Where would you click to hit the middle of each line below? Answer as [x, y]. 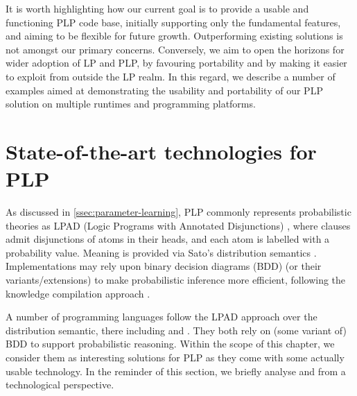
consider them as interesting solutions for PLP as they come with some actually [175, 357]
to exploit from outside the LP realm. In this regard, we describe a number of [171, 76]
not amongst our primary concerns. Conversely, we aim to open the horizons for [175, 49]
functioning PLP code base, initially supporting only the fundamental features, [173, 22]
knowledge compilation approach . [78, 293]
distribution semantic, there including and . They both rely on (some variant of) [176, 330]
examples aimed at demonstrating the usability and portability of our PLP [164, 90]
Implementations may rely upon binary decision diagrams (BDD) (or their [164, 266]
